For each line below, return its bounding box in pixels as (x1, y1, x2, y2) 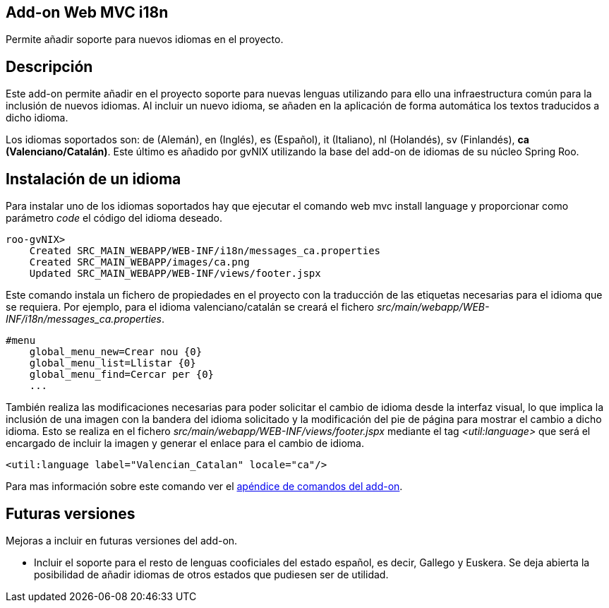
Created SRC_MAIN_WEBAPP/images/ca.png (29, 256, 250, 268)
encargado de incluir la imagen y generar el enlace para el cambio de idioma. (6, 437, 364, 450)
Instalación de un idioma (6, 169, 181, 188)
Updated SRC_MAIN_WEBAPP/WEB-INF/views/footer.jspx (29, 268, 321, 280)
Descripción (6, 57, 93, 76)
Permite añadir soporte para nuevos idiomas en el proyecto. (6, 33, 284, 46)
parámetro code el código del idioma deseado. (6, 212, 222, 225)
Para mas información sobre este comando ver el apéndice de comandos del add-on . (6, 480, 403, 493)
